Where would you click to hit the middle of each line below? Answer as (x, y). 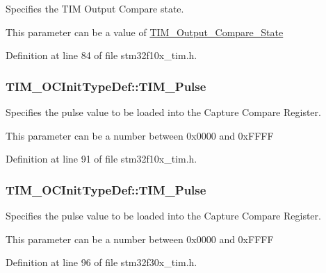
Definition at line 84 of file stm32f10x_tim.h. (101, 55)
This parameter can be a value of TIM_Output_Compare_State (145, 32)
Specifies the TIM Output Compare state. (95, 8)
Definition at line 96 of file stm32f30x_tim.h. (101, 262)
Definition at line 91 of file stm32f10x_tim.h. (101, 159)
